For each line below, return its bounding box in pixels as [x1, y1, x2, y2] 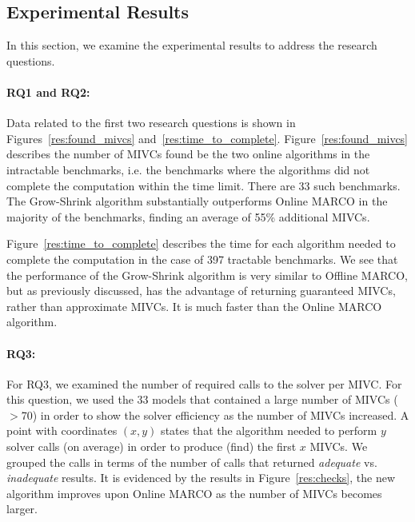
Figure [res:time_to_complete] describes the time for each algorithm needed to [6, 235, 396, 252]
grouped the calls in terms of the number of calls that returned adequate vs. [6, 453, 377, 470]
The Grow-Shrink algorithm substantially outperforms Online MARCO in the [6, 193, 388, 209]
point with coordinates [6, 422, 118, 439]
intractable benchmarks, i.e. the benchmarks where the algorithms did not [6, 161, 370, 177]
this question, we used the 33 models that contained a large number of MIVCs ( [6, 391, 398, 408]
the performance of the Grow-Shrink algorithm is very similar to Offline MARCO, [6, 266, 409, 283]
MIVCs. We [309, 438, 368, 455]
